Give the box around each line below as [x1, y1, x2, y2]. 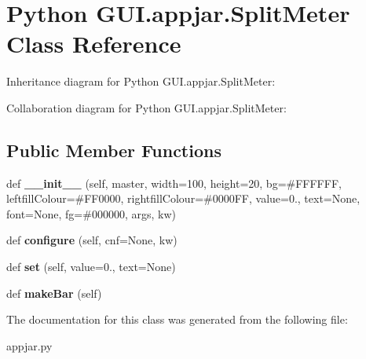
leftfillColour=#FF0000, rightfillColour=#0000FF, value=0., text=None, [6, 190, 361, 207]
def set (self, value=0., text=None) [6, 258, 176, 275]
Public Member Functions [6, 137, 221, 162]
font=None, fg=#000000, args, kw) [6, 205, 176, 222]
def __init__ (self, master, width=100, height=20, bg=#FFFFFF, [6, 174, 342, 191]
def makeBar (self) [6, 284, 102, 301]
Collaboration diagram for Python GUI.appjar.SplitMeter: [6, 99, 287, 115]
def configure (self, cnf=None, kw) [6, 232, 178, 248]
